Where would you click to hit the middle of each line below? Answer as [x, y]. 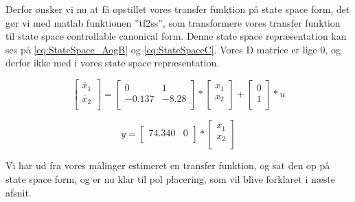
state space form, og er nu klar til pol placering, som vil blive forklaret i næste [171, 179]
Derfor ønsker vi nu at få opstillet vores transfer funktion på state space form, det [178, 9]
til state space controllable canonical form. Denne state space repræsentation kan [176, 36]
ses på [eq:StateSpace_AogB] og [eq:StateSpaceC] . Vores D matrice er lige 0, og [173, 49]
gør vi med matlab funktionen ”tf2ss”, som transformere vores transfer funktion [173, 22]
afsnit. [19, 192]
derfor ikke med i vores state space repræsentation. [113, 63]
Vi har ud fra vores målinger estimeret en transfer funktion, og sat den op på [168, 165]
